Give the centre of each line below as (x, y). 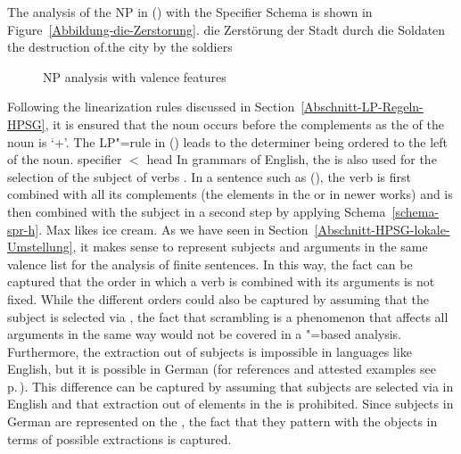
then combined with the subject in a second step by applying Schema (197, 211)
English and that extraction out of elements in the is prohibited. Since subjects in (230, 404)
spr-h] (23, 229)
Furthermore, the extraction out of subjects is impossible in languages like (210, 351)
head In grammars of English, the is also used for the (292, 159)
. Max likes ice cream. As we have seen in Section (173, 229)
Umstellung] (40, 247)
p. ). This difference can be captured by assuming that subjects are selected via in (230, 386)
